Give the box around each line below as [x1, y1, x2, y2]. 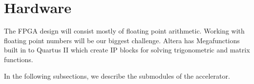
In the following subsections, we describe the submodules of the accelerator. [4, 70, 230, 81]
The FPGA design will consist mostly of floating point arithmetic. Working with [4, 26, 245, 36]
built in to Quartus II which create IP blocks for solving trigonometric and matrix [4, 45, 250, 55]
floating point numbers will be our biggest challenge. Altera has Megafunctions [4, 35, 240, 45]
